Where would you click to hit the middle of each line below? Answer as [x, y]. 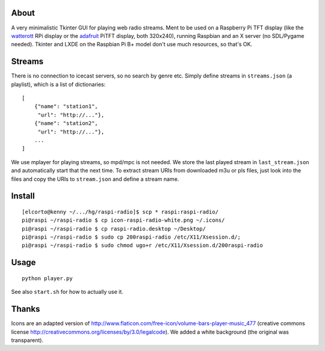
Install [23, 196]
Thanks [26, 309]
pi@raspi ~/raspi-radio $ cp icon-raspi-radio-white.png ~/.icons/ [123, 220]
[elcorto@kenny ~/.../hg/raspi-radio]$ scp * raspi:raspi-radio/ [120, 212]
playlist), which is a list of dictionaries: [58, 84]
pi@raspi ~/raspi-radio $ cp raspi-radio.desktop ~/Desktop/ [114, 229]
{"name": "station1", [66, 106]
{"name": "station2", [66, 124]
